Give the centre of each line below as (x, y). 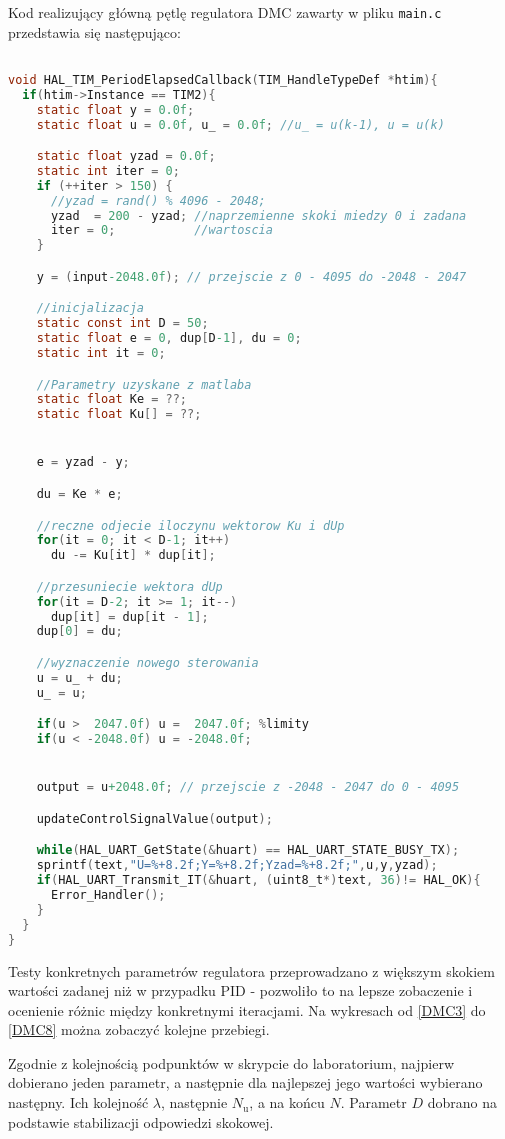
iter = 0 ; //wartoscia (161, 230)
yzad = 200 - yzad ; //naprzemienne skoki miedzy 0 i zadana (258, 215)
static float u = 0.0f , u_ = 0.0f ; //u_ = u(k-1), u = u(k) (240, 124)
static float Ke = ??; (112, 399)
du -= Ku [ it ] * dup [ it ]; (133, 555)
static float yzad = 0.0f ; (126, 156)
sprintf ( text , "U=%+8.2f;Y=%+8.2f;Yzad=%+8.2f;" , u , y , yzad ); (237, 865)
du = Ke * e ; (79, 494)
